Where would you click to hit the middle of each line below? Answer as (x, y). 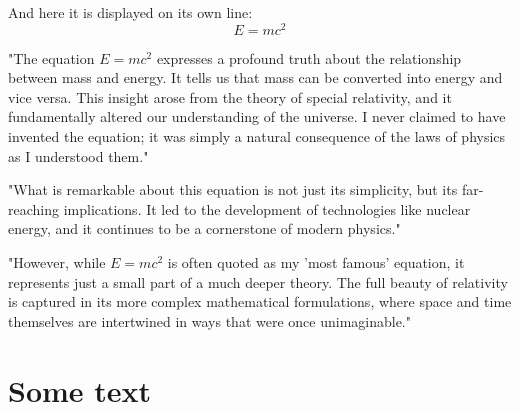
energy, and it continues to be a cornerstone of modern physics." (204, 228)
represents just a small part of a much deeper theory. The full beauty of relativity (258, 281)
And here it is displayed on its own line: (130, 12)
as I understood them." (78, 155)
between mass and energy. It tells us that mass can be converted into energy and (255, 77)
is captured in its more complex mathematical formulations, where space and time (260, 301)
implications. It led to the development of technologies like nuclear (267, 208)
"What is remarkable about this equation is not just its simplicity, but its (233, 189)
